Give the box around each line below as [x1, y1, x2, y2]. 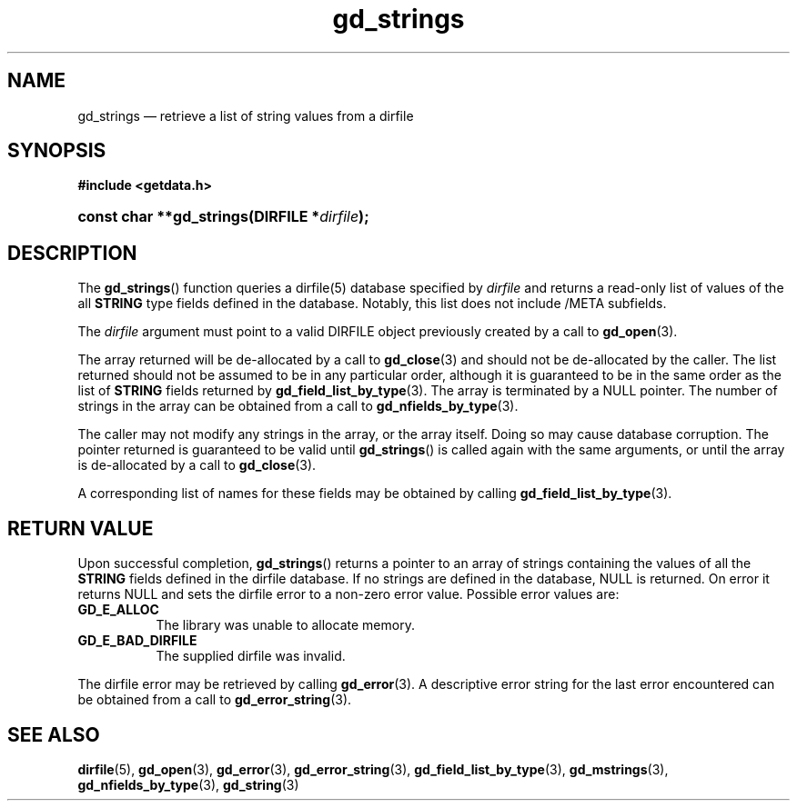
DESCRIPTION [7, 241, 137, 264]
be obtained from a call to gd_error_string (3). [77, 692, 352, 708]
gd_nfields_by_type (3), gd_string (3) [77, 776, 299, 793]
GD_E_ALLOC [77, 602, 159, 618]
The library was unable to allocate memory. [156, 617, 415, 633]
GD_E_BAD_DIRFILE [77, 633, 197, 649]
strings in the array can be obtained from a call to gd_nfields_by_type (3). [77, 398, 519, 414]
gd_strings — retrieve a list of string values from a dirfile [77, 107, 414, 124]
